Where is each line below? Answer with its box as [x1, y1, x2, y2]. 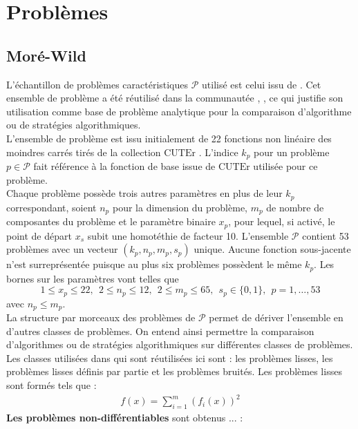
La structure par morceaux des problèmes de [6, 310, 196, 325]
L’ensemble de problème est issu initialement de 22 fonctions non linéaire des [6, 131, 332, 145]
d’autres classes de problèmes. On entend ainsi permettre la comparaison [6, 323, 314, 338]
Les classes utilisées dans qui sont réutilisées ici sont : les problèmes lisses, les [6, 350, 333, 365]
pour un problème [254, 144, 330, 159]
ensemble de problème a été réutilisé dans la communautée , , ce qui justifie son [6, 90, 343, 105]
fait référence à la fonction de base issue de [33, 159, 216, 173]
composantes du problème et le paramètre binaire [6, 214, 216, 229]
